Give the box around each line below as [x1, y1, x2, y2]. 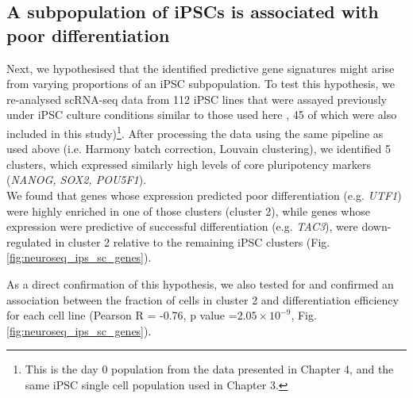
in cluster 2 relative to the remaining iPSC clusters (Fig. [55, 233, 330, 250]
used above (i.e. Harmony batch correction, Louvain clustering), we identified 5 [6, 140, 391, 157]
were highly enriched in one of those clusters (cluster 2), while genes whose [6, 202, 370, 219]
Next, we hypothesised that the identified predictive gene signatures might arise [6, 59, 395, 76]
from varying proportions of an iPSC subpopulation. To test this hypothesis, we [6, 75, 395, 92]
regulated [6, 233, 52, 250]
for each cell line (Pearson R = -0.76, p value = [6, 307, 237, 323]
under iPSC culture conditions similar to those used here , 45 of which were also [6, 106, 397, 123]
